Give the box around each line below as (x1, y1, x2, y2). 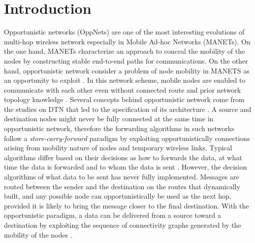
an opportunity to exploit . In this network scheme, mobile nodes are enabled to (4, 75, 246, 85)
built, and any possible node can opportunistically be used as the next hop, (4, 191, 231, 201)
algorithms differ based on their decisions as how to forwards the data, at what (4, 152, 242, 162)
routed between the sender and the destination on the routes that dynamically (4, 181, 240, 191)
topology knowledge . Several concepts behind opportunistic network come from (4, 94, 245, 104)
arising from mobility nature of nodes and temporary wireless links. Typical (4, 142, 232, 153)
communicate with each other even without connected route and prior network (4, 84, 241, 95)
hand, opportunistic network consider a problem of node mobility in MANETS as (4, 65, 250, 75)
